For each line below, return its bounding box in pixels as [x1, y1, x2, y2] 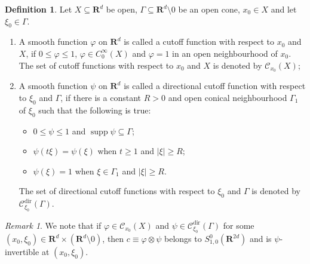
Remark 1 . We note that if [5, 219, 102, 231]
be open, [106, 3, 137, 15]
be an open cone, [178, 3, 240, 15]
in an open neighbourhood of [172, 47, 278, 59]
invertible [5, 245, 39, 258]
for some [223, 219, 254, 231]
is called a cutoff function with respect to [124, 35, 274, 48]
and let [271, 3, 297, 15]
